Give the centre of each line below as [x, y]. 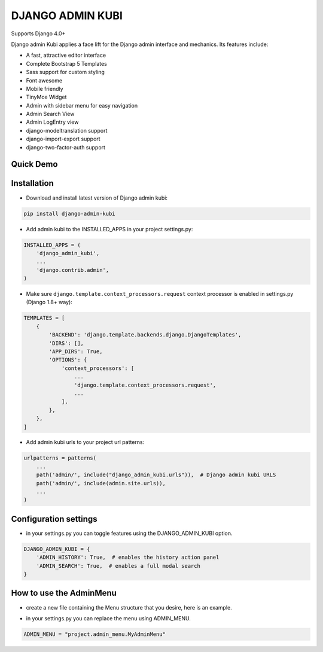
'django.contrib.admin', [73, 270]
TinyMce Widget [46, 97]
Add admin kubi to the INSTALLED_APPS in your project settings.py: [109, 229]
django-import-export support [63, 139]
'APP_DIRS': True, [76, 351]
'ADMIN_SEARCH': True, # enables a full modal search [118, 566]
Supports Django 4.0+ [38, 33]
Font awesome [44, 80]
